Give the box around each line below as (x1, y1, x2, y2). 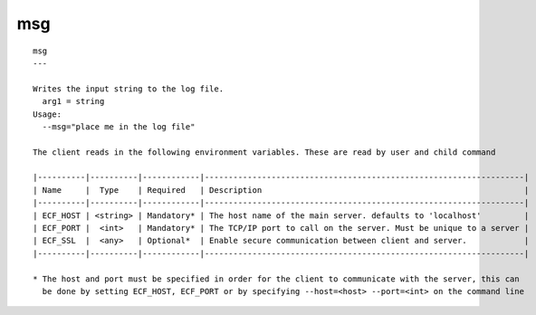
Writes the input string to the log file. (33, 83, 225, 94)
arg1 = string (42, 96, 105, 107)
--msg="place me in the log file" (42, 121, 196, 131)
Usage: (33, 109, 62, 119)
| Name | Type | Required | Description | (33, 185, 530, 195)
